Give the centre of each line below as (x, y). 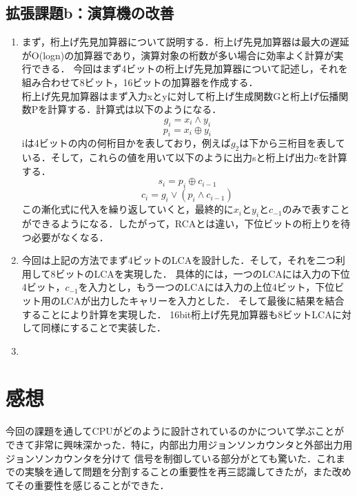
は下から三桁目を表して (292, 143)
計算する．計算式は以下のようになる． (135, 109)
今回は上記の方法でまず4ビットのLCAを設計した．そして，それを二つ (178, 260)
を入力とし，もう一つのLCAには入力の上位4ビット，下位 (206, 287)
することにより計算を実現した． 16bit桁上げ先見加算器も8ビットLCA (177, 314)
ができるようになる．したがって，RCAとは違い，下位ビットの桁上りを (181, 223)
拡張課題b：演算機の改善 (90, 13)
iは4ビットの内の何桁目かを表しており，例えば (126, 143)
